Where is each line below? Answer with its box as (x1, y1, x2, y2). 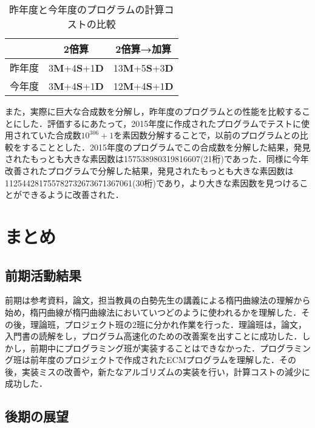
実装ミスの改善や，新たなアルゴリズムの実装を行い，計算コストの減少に (21, 365, 311, 378)
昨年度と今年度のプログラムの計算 (9, 2, 164, 16)
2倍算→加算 (115, 42, 171, 56)
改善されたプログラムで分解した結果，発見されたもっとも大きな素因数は (5, 164, 294, 177)
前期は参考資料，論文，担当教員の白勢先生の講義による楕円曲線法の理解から (5, 294, 311, 307)
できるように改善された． (21, 188, 124, 201)
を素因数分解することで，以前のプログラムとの (113, 129, 300, 141)
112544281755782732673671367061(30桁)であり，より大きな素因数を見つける (5, 176, 300, 189)
